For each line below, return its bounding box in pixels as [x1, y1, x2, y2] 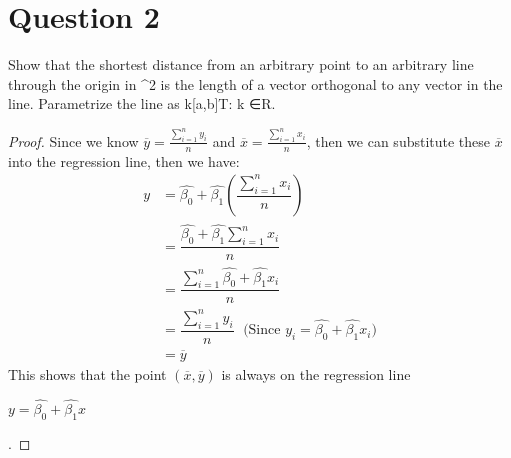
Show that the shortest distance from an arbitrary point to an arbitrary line [8, 54, 474, 75]
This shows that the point [8, 363, 167, 384]
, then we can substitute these [306, 130, 491, 151]
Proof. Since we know [8, 130, 139, 151]
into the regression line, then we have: [8, 150, 240, 171]
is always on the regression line [221, 363, 411, 384]
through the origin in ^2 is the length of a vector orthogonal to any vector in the [8, 73, 503, 94]
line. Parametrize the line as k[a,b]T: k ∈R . [8, 93, 276, 114]
